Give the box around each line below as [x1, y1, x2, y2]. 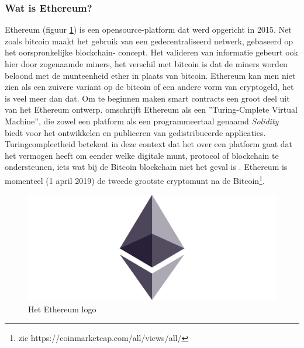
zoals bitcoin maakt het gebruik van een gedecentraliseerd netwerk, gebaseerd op [5, 34, 293, 47]
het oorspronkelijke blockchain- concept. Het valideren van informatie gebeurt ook [5, 46, 298, 58]
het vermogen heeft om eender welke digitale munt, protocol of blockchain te [5, 149, 279, 161]
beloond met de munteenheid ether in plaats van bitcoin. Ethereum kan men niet [5, 69, 296, 81]
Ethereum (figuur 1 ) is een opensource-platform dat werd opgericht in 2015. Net [5, 23, 292, 36]
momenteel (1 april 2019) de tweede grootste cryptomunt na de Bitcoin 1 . [5, 172, 265, 186]
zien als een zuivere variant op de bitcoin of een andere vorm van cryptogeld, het [5, 81, 294, 93]
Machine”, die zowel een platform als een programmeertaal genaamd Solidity [5, 114, 279, 127]
